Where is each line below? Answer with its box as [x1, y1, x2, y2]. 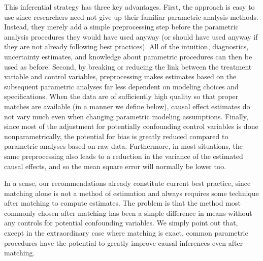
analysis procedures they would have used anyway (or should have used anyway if [4, 31, 258, 42]
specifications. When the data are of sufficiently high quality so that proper [4, 91, 239, 102]
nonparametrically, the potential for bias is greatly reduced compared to [4, 130, 228, 141]
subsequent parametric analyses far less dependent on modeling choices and [4, 81, 239, 91]
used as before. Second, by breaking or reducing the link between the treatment [4, 61, 252, 72]
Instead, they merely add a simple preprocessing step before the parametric [4, 21, 239, 32]
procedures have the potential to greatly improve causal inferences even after [4, 237, 243, 248]
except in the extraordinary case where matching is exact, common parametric [4, 227, 248, 238]
